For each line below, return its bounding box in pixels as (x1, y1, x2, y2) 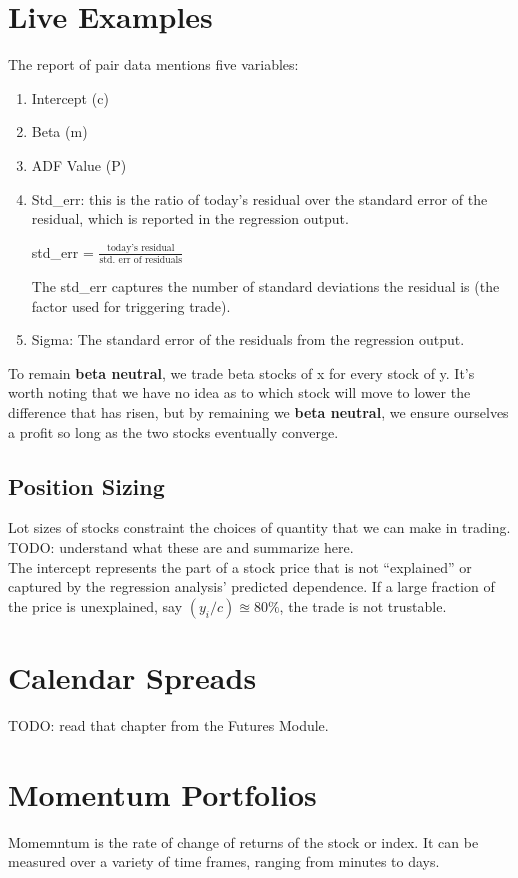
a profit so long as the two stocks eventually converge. (8, 421, 339, 442)
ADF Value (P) (31, 154, 127, 175)
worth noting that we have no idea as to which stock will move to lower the (8, 382, 471, 403)
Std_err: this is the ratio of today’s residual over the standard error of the (31, 188, 488, 209)
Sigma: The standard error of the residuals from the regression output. (31, 329, 465, 350)
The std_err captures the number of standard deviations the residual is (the (31, 276, 500, 296)
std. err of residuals (99, 255, 183, 265)
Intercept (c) (31, 87, 109, 108)
